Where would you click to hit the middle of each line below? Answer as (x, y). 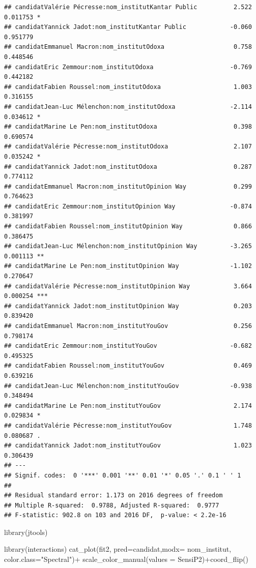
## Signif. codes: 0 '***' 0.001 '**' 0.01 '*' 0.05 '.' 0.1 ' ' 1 (123, 475)
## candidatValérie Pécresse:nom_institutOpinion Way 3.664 (128, 286)
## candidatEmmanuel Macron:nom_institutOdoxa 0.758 (128, 47)
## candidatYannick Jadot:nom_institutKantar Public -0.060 (128, 27)
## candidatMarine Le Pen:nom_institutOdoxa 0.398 (128, 127)
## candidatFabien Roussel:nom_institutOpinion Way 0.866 (128, 227)
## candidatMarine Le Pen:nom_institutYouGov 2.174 (128, 406)
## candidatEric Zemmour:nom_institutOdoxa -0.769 (128, 67)
